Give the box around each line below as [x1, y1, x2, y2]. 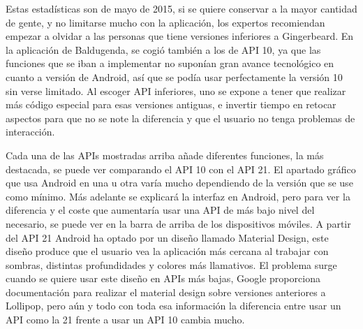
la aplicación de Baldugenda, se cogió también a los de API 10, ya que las [6, 42, 321, 57]
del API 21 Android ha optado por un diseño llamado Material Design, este [6, 230, 329, 244]
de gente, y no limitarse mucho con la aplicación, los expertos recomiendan [6, 15, 325, 29]
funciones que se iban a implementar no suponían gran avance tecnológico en [6, 56, 334, 71]
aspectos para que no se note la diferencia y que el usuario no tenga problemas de [6, 110, 355, 125]
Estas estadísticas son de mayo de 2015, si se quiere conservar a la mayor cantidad [6, 1, 357, 15]
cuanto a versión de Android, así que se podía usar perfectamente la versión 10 [6, 69, 343, 84]
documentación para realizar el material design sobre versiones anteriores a [6, 284, 326, 299]
